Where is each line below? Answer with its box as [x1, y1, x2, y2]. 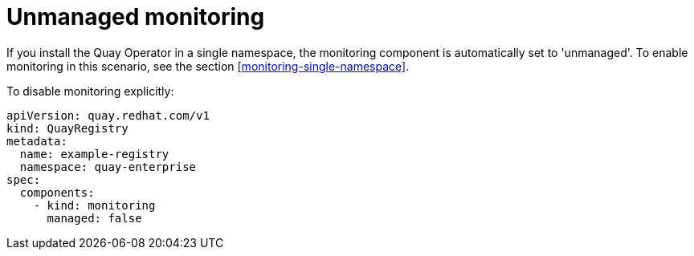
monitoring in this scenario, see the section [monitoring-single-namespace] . [6, 59, 410, 73]
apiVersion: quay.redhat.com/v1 [6, 108, 210, 122]
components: [19, 185, 95, 199]
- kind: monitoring [33, 198, 156, 212]
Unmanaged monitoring [6, 3, 265, 30]
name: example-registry [19, 147, 169, 161]
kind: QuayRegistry [6, 121, 129, 135]
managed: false [47, 211, 142, 225]
